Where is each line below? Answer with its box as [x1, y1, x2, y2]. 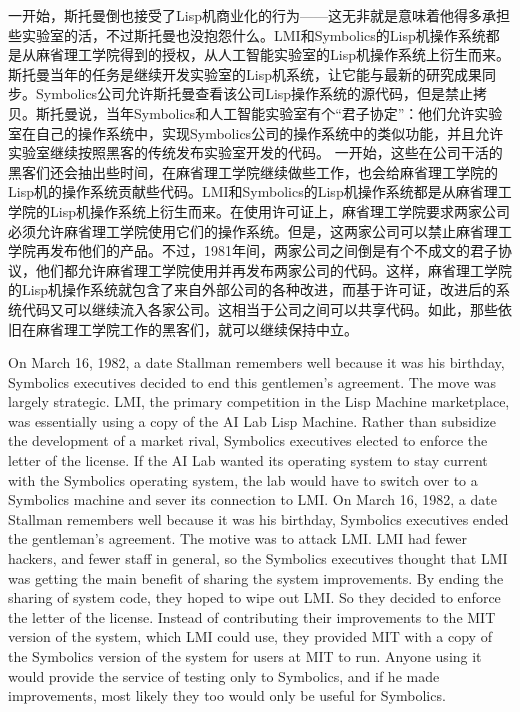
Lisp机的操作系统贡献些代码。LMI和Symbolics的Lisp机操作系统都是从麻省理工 [8, 181, 512, 202]
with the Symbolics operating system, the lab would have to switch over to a [8, 469, 478, 490]
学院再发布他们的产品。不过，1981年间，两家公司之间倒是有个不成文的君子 [8, 240, 498, 261]
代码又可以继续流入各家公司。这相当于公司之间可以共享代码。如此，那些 [21, 298, 498, 319]
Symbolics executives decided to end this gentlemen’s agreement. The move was [8, 371, 496, 392]
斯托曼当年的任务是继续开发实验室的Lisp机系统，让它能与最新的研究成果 [8, 63, 482, 84]
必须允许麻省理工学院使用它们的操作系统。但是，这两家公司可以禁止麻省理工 [8, 220, 512, 241]
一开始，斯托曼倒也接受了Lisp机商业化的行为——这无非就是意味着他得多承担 [8, 5, 510, 25]
